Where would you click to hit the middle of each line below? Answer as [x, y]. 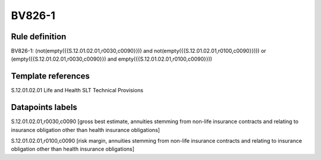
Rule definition [39, 37]
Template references [51, 76]
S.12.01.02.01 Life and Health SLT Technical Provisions [77, 90]
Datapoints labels [44, 107]
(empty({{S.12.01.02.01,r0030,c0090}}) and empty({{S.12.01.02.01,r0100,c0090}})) [111, 59]
